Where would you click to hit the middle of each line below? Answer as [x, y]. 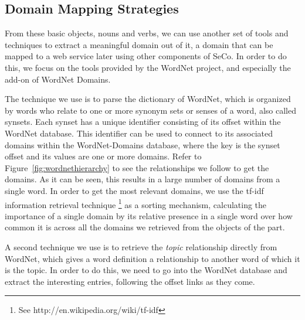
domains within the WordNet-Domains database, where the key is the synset [143, 144]
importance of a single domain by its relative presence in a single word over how [149, 215]
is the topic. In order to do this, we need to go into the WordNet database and [146, 270]
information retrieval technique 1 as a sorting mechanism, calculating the [136, 203]
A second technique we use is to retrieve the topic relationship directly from [141, 246]
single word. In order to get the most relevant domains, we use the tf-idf [134, 190]
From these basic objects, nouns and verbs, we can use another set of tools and [147, 33]
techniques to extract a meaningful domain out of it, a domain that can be [139, 44]
